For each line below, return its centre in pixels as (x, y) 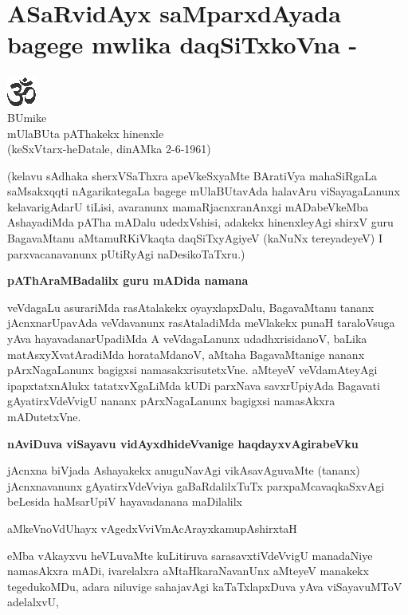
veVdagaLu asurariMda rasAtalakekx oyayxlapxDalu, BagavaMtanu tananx (191, 307)
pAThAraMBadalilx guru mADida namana (128, 280)
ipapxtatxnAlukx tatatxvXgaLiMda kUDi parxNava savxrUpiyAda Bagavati (194, 385)
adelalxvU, (33, 602)
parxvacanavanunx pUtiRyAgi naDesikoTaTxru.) (126, 253)
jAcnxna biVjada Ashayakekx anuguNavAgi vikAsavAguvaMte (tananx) (184, 470)
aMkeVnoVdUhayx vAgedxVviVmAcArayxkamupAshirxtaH (152, 528)
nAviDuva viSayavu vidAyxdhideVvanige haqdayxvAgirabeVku (183, 443)
